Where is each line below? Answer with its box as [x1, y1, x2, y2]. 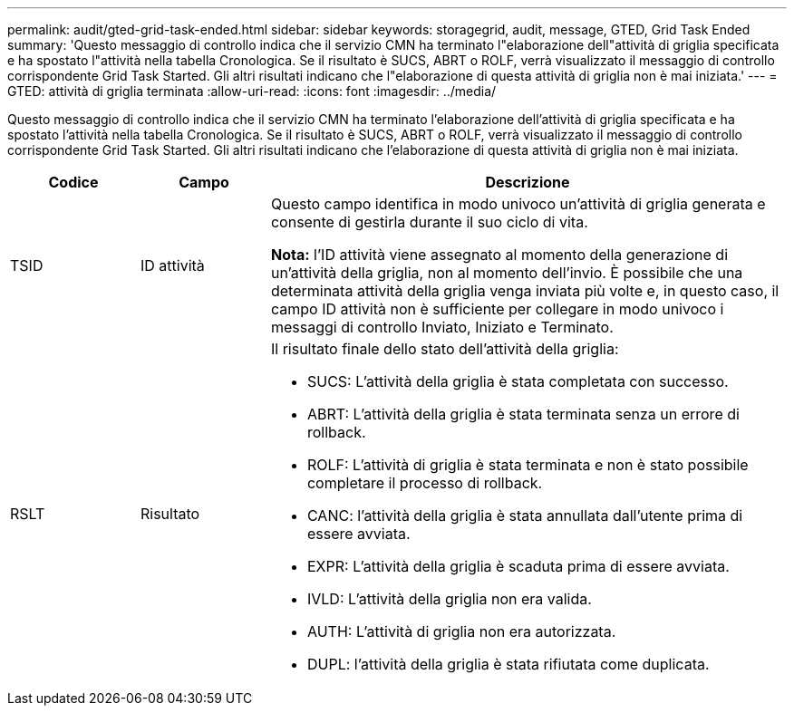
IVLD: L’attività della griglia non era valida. [306, 590, 592, 608]
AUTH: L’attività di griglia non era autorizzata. [306, 622, 616, 641]
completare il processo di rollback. [306, 474, 543, 492]
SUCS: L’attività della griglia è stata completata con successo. [306, 372, 729, 390]
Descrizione [485, 173, 570, 191]
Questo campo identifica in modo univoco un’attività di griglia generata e [270, 195, 766, 213]
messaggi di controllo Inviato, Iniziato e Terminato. [270, 318, 614, 336]
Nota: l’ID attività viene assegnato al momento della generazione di [270, 246, 729, 264]
